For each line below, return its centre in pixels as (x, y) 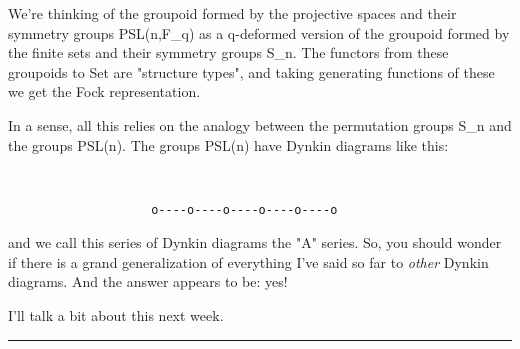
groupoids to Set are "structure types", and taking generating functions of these (251, 71)
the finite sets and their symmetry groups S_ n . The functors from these (228, 52)
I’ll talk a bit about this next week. (116, 314)
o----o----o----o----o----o (244, 210)
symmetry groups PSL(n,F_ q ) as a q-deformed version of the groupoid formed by (259, 32)
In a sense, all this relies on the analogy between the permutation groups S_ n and (260, 124)
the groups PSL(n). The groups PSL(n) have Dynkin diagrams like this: (228, 144)
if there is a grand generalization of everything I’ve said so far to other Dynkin (248, 261)
